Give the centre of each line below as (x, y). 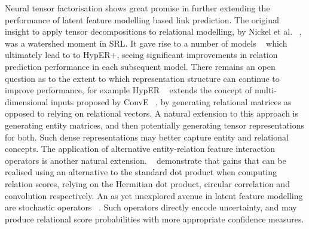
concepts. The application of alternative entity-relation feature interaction (140, 149)
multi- (265, 90)
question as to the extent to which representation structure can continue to (142, 78)
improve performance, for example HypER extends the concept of (129, 90)
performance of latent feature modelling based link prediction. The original (142, 19)
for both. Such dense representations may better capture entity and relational (147, 137)
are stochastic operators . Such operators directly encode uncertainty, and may (151, 207)
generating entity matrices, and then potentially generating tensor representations (155, 125)
